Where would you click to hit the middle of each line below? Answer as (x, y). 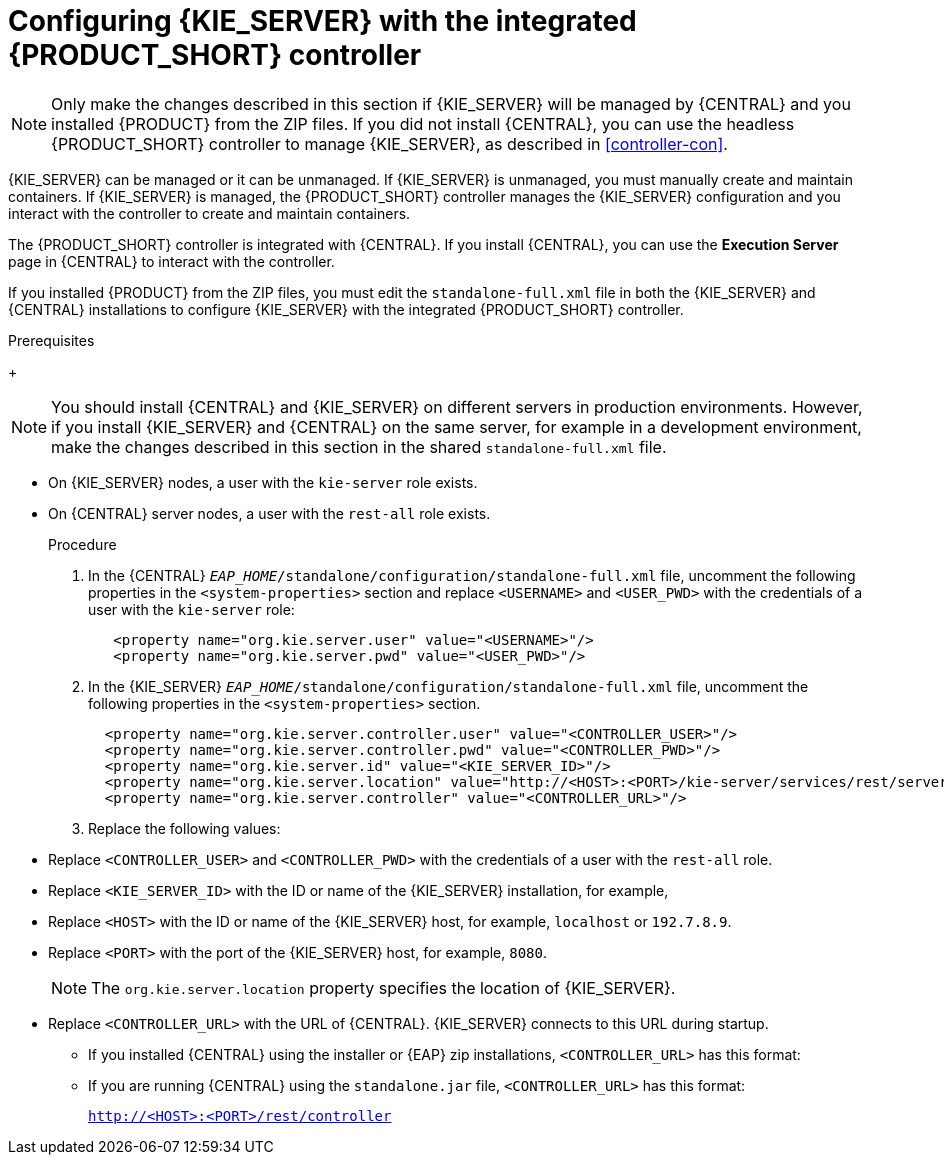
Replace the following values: (184, 828)
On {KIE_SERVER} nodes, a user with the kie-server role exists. (263, 482)
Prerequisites (51, 340)
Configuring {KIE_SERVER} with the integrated (322, 21)
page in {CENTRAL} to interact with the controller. (171, 261)
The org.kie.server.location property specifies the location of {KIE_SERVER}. (383, 987)
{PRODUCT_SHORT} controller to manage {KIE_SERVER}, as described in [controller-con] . (389, 143)
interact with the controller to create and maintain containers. (209, 213)
